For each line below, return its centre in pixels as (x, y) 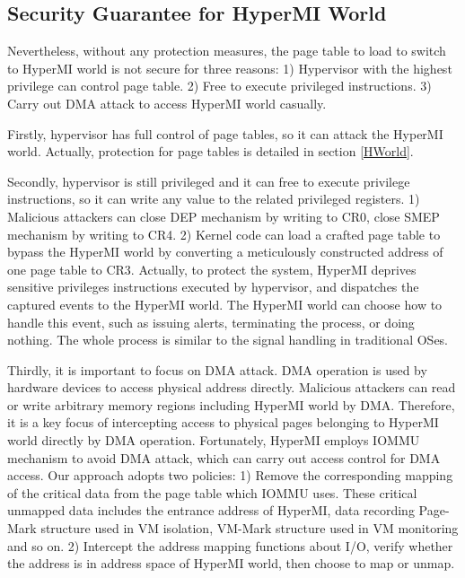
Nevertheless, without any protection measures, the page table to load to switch (227, 51)
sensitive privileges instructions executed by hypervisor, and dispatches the (213, 287)
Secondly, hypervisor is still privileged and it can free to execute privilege (209, 181)
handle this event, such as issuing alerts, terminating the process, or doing (211, 322)
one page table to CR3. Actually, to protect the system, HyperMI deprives (212, 269)
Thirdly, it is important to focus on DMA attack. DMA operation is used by (217, 369)
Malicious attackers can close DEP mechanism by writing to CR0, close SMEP (224, 216)
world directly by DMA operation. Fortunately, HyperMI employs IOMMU (214, 440)
